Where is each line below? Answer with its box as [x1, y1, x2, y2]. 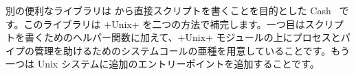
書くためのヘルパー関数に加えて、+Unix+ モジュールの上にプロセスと [24, 30, 341, 44]
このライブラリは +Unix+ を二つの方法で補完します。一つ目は [23, 16, 305, 31]
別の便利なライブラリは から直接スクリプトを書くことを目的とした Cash [5, 3, 331, 17]
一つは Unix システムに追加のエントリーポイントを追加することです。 [5, 57, 320, 71]
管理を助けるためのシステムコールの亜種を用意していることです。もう [34, 43, 350, 57]
